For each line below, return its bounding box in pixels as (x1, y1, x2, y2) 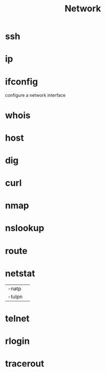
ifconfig (5, 76, 38, 87)
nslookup (5, 223, 44, 234)
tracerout (5, 358, 44, 370)
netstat (5, 268, 35, 279)
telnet (5, 313, 30, 324)
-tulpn (7, 293, 23, 300)
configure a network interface (5, 92, 66, 98)
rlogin (5, 335, 30, 346)
